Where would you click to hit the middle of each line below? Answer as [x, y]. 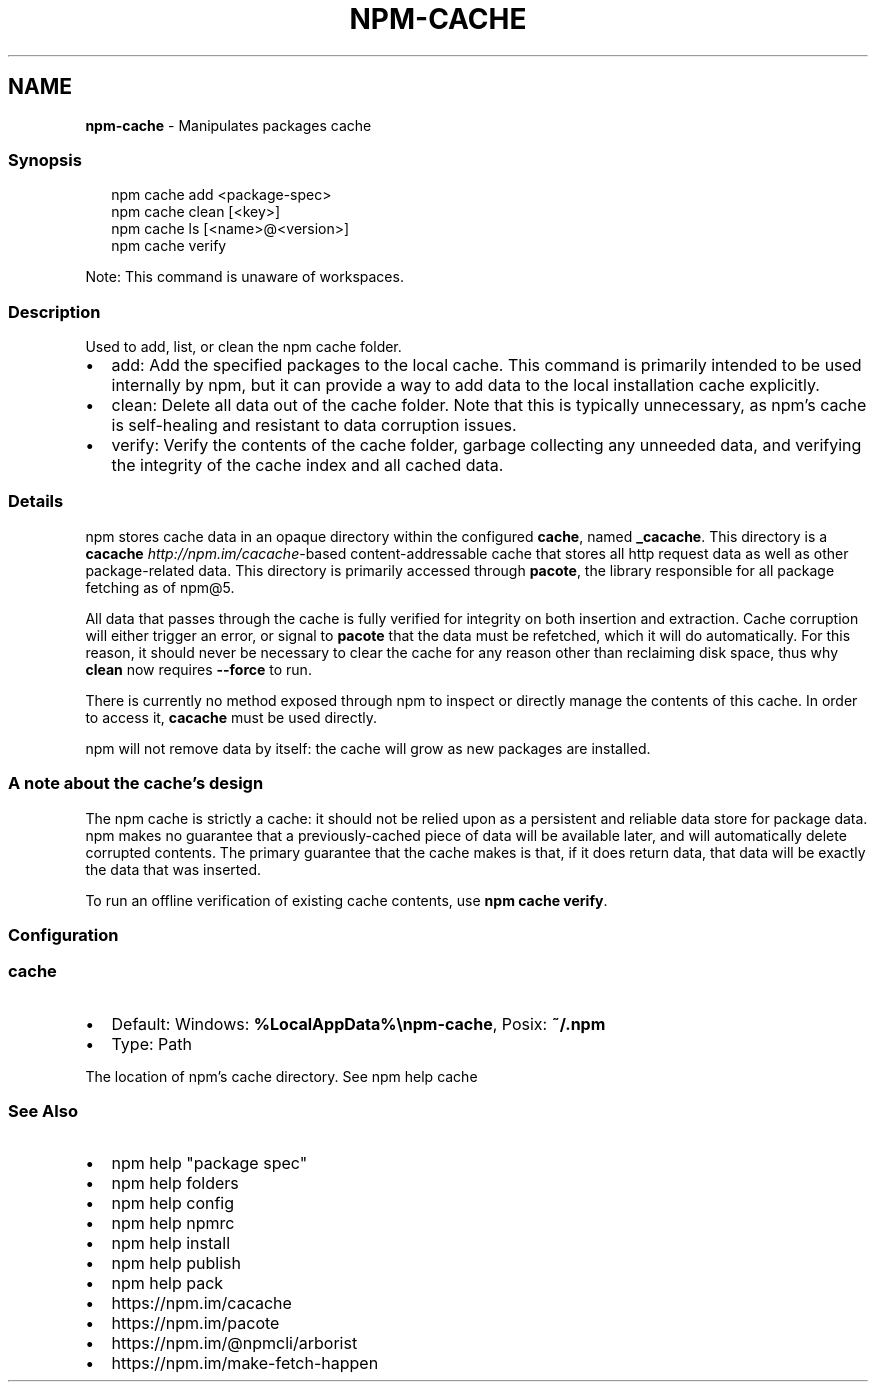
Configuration [63, 934]
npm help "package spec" [209, 1163]
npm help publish [176, 1263]
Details [36, 501]
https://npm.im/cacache [201, 1303]
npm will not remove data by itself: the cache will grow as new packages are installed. [368, 748]
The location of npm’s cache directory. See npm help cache [281, 1076]
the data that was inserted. [173, 869]
